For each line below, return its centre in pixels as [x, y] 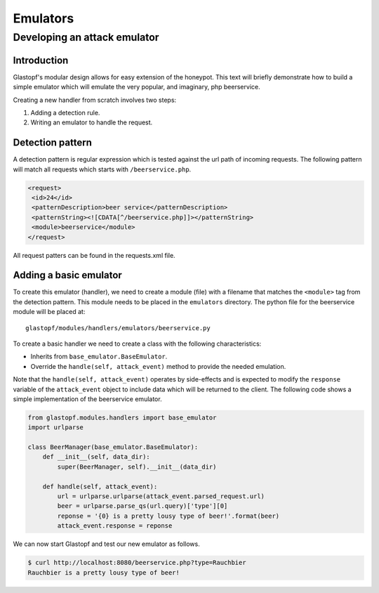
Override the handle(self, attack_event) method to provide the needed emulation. [158, 366]
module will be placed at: [49, 312]
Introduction [41, 60]
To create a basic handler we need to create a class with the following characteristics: [137, 344]
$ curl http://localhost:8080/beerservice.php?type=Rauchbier [137, 563]
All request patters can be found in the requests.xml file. [94, 255]
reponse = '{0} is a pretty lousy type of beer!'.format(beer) [168, 516]
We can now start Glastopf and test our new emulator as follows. [106, 544]
